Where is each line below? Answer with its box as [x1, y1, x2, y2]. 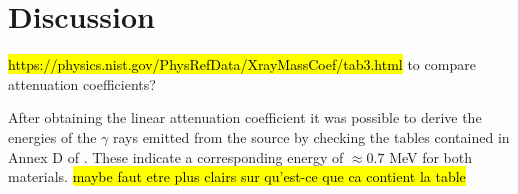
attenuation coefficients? [8, 73, 156, 94]
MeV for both [389, 146, 473, 167]
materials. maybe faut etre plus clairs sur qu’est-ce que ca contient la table [8, 166, 466, 187]
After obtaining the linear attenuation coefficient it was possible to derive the [8, 107, 482, 128]
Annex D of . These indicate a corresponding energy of [8, 146, 344, 167]
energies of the [8, 126, 97, 147]
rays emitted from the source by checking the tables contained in [112, 126, 510, 147]
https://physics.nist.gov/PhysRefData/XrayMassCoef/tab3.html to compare [8, 54, 476, 75]
